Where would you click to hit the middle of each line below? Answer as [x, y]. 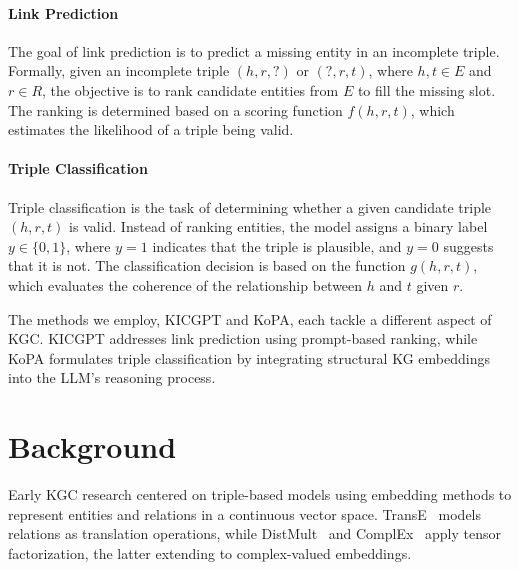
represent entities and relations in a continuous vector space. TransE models [245, 513]
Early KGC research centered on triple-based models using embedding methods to [260, 494]
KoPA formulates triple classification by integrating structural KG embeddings [249, 357]
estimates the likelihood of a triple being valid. [151, 129]
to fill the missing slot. [426, 89]
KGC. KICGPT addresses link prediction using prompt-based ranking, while [243, 338]
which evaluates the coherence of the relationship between [185, 284]
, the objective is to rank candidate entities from [190, 89]
